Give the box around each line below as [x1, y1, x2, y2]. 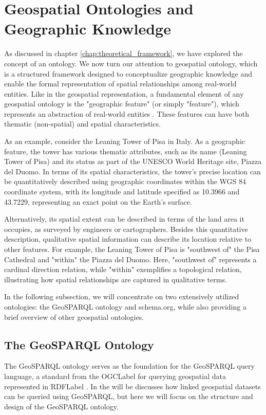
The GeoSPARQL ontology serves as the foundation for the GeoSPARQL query [4, 360, 255, 371]
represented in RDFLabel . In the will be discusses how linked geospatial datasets [4, 381, 261, 391]
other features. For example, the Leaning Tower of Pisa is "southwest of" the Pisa [4, 244, 260, 254]
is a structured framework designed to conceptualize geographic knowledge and [4, 68, 253, 79]
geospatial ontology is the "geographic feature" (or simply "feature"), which [4, 98, 239, 109]
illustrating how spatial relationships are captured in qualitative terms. [4, 274, 227, 284]
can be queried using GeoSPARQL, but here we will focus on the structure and [4, 391, 253, 402]
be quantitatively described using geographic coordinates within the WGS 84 [4, 176, 246, 187]
